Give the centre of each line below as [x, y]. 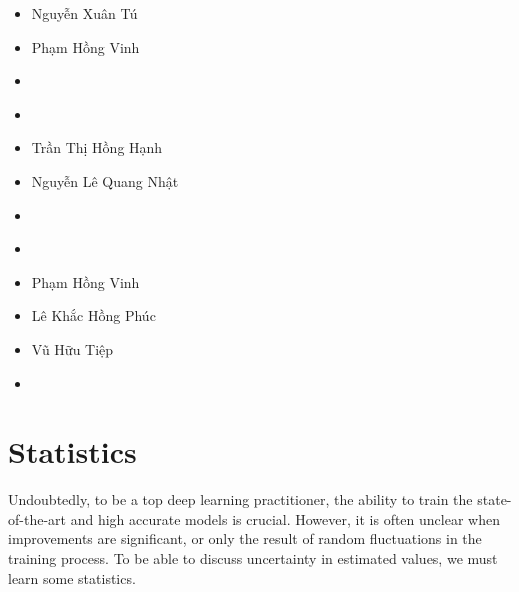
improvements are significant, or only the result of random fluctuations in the [245, 538]
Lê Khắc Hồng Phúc [93, 315]
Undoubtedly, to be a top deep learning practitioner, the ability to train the [240, 499]
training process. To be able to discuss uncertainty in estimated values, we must [253, 558]
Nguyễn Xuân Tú [84, 13]
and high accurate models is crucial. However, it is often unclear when [285, 518]
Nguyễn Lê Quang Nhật [105, 180]
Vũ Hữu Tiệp [72, 348]
